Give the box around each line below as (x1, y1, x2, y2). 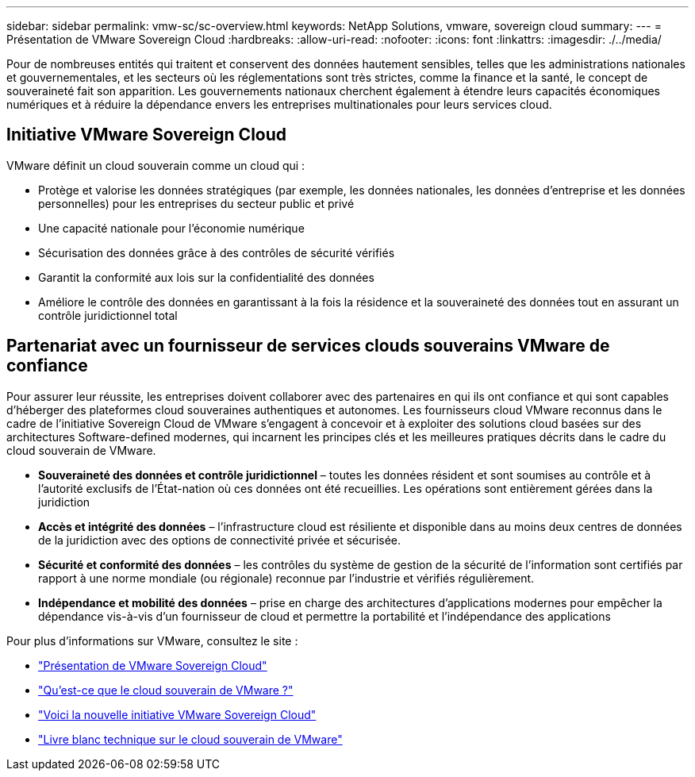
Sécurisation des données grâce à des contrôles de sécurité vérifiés (38, 245, 395, 260)
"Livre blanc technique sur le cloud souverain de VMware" (38, 732, 343, 746)
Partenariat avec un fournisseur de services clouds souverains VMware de (6, 336, 610, 356)
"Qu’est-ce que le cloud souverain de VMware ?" (38, 683, 294, 697)
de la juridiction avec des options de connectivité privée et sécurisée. (38, 533, 401, 547)
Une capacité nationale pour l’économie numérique (38, 221, 305, 235)
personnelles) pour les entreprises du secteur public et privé (38, 196, 355, 210)
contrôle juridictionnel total (38, 308, 178, 322)
